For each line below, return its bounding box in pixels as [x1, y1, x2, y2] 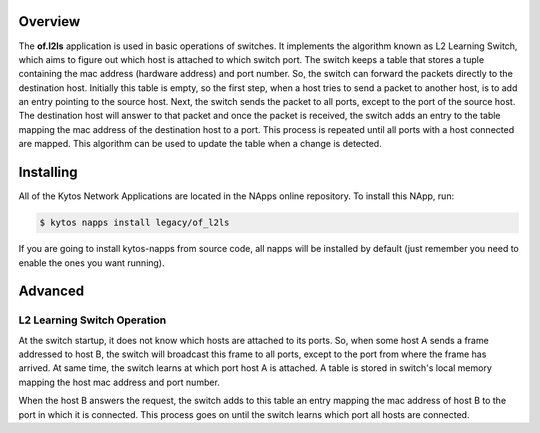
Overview [18, 13, 81, 30]
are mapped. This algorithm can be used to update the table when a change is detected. [18, 138, 382, 150]
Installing [18, 164, 79, 181]
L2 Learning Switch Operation [18, 313, 167, 327]
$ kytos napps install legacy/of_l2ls [39, 217, 230, 229]
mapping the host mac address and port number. [18, 376, 220, 388]
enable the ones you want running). [18, 256, 165, 269]
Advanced [18, 283, 85, 300]
